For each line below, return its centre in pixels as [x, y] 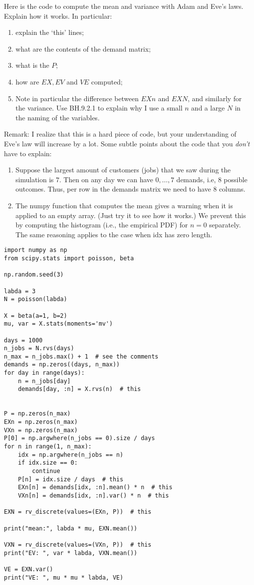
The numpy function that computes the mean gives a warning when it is [124, 205]
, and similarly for [215, 98]
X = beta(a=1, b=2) [36, 316]
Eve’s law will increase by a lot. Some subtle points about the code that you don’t [127, 143]
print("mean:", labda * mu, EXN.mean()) [71, 528]
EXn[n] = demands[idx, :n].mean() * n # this [95, 487]
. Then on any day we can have [106, 179]
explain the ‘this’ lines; [50, 32]
